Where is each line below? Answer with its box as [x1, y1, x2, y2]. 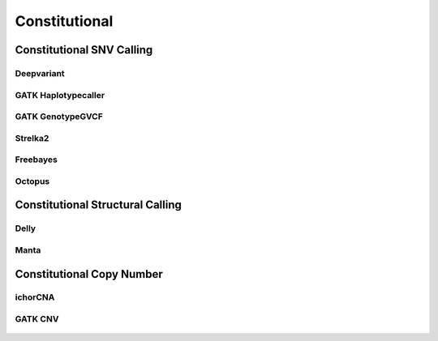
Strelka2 [15, 132, 49, 143]
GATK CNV [15, 313, 59, 325]
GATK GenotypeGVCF [15, 111, 103, 122]
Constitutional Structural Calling [15, 198, 182, 212]
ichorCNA [15, 292, 55, 303]
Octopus [15, 175, 50, 186]
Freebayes [15, 154, 58, 165]
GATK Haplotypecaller [15, 89, 105, 100]
